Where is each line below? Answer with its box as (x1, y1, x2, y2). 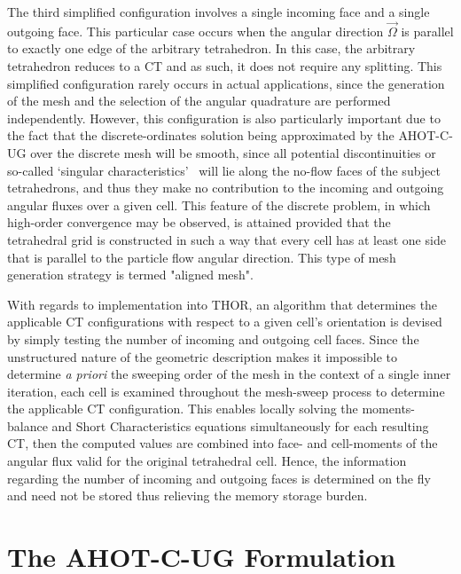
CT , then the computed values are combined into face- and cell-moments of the (7, 434, 438, 452)
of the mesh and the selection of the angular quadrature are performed (7, 91, 391, 110)
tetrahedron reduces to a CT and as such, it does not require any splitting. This (7, 57, 442, 75)
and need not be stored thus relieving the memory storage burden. (7, 486, 368, 505)
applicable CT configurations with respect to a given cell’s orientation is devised (7, 312, 442, 331)
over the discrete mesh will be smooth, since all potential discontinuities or (30, 143, 436, 161)
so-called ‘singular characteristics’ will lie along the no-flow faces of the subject (7, 161, 441, 179)
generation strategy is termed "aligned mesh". (7, 265, 254, 284)
